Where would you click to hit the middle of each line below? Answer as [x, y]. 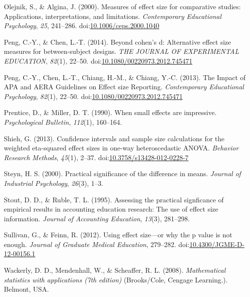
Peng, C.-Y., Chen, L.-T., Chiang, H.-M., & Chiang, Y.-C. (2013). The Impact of [125, 77]
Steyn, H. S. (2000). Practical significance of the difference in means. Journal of [123, 173]
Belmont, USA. [26, 289]
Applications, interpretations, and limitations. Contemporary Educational [113, 16]
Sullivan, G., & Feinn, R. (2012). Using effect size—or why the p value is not [118, 235]
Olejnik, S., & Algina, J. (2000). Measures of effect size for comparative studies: [122, 6]
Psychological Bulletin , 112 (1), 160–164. [63, 122]
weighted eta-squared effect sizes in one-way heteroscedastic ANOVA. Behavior [121, 148]
